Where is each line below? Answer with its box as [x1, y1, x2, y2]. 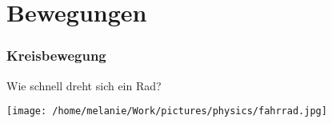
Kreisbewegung [6, 46, 106, 65]
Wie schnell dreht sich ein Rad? [6, 77, 162, 93]
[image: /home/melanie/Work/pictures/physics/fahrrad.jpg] [6, 105, 327, 117]
